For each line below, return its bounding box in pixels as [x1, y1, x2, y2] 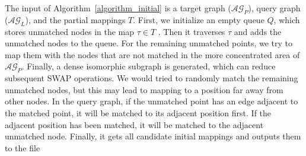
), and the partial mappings [25, 13, 126, 26]
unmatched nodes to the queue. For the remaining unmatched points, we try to [5, 37, 293, 49]
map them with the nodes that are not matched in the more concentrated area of [5, 48, 300, 61]
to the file [5, 141, 40, 154]
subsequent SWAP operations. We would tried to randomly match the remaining [5, 72, 298, 84]
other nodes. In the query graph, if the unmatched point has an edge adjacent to [5, 95, 298, 107]
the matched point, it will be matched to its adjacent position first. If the [5, 106, 272, 119]
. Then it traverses [158, 25, 225, 37]
